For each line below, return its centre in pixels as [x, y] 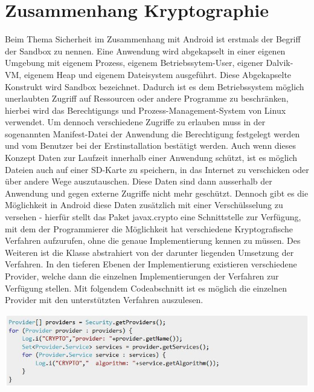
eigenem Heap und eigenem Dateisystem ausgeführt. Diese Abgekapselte [158, 74]
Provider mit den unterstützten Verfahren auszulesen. [104, 300]
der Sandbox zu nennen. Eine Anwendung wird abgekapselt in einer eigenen [145, 51]
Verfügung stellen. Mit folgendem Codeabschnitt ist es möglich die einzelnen [146, 288]
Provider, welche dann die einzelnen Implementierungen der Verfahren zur [142, 276]
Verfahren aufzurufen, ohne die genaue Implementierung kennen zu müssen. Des [153, 240]
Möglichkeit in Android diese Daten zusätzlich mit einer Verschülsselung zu [144, 205]
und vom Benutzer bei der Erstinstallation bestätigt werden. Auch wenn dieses [150, 145]
